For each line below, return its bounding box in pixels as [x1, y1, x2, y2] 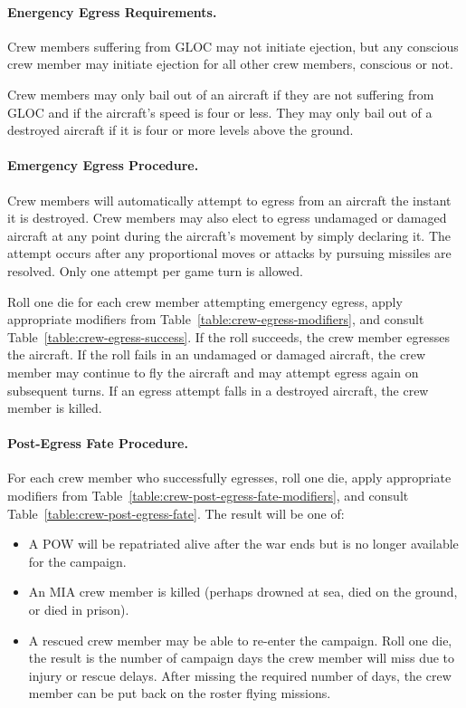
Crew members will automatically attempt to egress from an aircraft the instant [7, 190, 452, 209]
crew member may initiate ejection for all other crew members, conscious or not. [7, 54, 453, 73]
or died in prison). [28, 600, 129, 619]
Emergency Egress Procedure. [7, 156, 199, 175]
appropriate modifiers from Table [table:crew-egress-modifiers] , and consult [7, 310, 424, 329]
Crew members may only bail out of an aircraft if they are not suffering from [7, 84, 434, 103]
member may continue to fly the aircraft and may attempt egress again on [7, 362, 419, 381]
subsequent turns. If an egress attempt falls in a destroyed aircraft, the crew [7, 380, 429, 399]
